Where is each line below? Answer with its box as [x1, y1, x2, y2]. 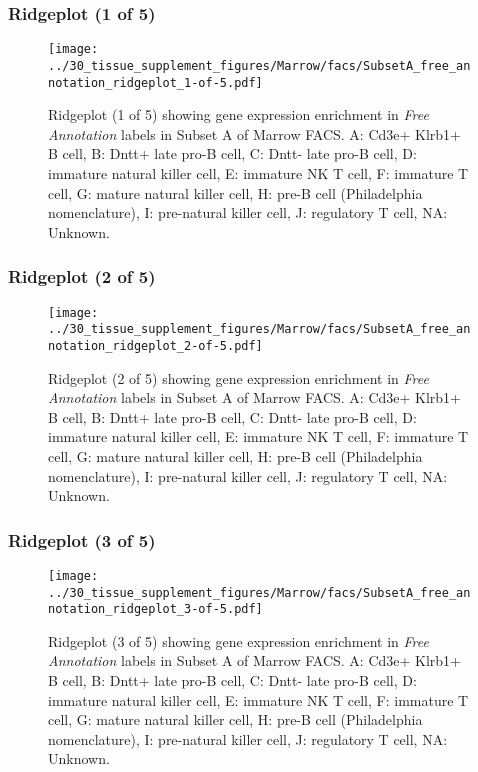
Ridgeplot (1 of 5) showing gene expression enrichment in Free [48, 104, 429, 125]
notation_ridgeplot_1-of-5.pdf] [48, 75, 263, 90]
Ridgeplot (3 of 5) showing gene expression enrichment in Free [48, 630, 429, 651]
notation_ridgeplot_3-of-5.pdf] [48, 602, 263, 617]
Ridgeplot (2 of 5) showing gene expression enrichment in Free [48, 367, 429, 388]
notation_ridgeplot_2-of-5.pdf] [48, 338, 263, 353]
